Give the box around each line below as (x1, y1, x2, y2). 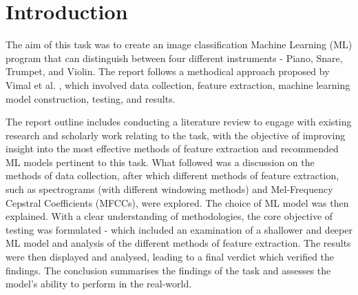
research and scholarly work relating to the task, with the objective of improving (6, 128, 346, 142)
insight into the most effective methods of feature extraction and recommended (6, 141, 339, 156)
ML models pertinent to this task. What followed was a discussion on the (6, 154, 315, 169)
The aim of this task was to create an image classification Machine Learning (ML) (6, 37, 352, 52)
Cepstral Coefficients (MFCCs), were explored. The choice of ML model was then (6, 195, 349, 210)
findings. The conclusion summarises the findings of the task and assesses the (6, 263, 331, 277)
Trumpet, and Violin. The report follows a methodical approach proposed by (6, 64, 330, 79)
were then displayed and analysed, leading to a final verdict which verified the (6, 250, 335, 264)
